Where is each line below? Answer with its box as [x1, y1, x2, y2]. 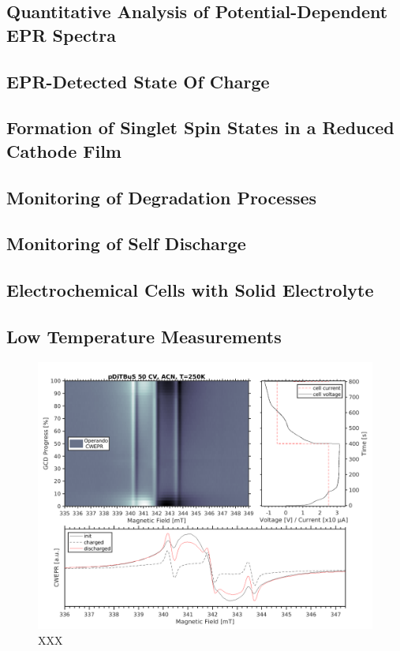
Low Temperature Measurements [6, 324, 282, 348]
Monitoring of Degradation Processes [6, 185, 317, 209]
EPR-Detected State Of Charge [6, 69, 270, 93]
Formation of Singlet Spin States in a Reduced [6, 115, 394, 140]
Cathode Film [6, 138, 121, 163]
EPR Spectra [6, 22, 116, 47]
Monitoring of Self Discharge [6, 231, 246, 256]
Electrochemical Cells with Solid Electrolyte [6, 278, 374, 302]
